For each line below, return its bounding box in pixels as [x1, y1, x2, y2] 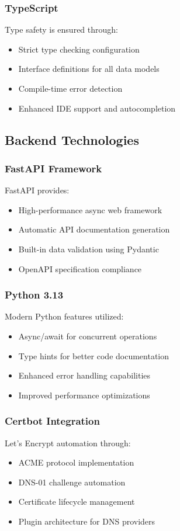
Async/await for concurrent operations [18, 329, 157, 342]
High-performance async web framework [18, 203, 162, 216]
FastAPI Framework [5, 161, 102, 175]
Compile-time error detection [18, 82, 123, 94]
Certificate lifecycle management [18, 495, 135, 508]
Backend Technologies [5, 130, 139, 148]
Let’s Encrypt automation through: [5, 436, 131, 449]
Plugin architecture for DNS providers [18, 515, 155, 527]
